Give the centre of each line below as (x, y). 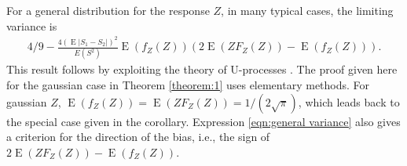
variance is (32, 25)
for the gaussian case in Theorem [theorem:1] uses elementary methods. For (188, 85)
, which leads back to (349, 101)
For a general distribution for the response (108, 10)
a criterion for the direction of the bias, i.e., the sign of (138, 137)
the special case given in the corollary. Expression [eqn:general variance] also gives (203, 121)
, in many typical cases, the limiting (307, 10)
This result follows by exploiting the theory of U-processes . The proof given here (202, 69)
